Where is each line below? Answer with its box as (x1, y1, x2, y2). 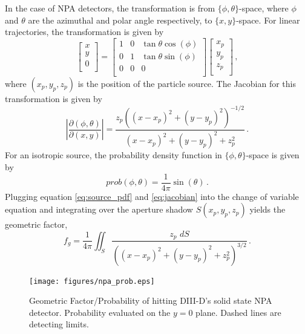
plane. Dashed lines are (195, 306, 281, 318)
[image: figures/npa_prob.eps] (29, 277, 155, 286)
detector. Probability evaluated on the (29, 306, 171, 318)
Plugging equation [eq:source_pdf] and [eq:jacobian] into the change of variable (5, 190, 299, 202)
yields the (249, 203, 286, 216)
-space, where (238, 2, 289, 14)
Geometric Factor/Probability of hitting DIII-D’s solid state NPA (29, 294, 272, 307)
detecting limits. (29, 318, 89, 330)
